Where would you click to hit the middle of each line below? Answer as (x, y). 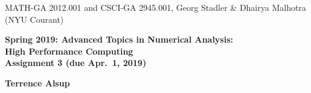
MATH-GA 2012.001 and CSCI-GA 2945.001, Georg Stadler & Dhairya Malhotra (155, 7)
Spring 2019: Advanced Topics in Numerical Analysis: (119, 39)
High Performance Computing (69, 51)
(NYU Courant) (34, 19)
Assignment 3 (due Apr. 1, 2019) (76, 63)
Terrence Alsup (37, 82)
